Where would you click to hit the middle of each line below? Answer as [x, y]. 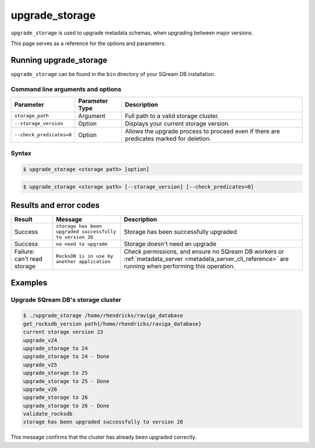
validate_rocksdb [48, 414]
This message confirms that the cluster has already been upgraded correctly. [104, 437]
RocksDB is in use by [85, 256]
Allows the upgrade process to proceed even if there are [202, 131]
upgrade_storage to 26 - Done [66, 406]
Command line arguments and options [66, 89]
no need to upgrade [82, 244]
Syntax [21, 153]
